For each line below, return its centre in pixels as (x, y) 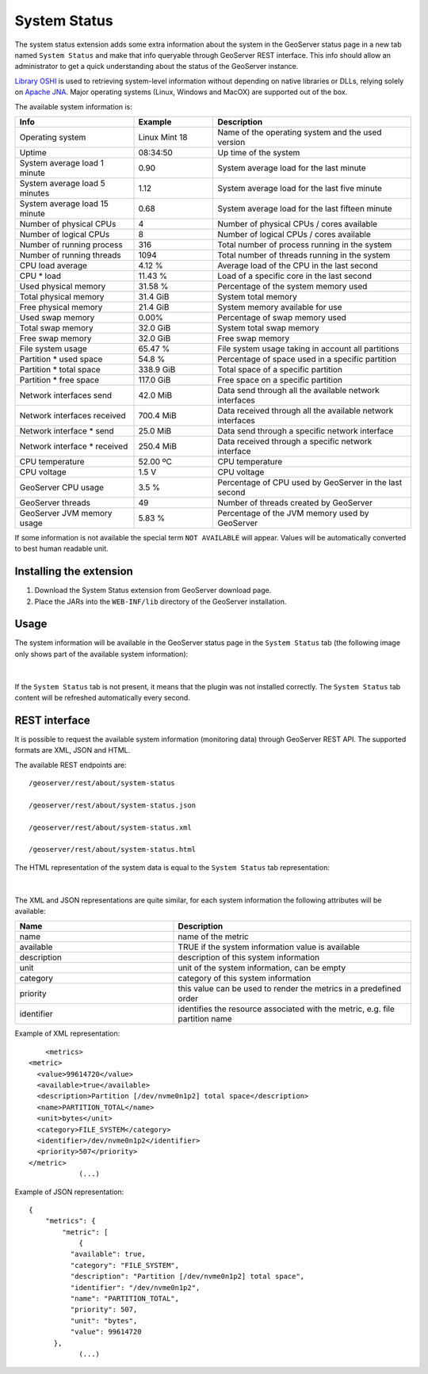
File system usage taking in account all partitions (308, 349)
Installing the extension (74, 572)
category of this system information (245, 979)
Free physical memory (61, 307)
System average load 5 (63, 183)
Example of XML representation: (67, 1033)
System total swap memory (269, 327)
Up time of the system (259, 152)
